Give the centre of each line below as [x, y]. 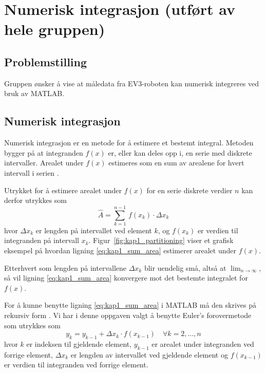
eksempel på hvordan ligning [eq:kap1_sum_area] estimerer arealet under [120, 250]
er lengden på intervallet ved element [94, 230]
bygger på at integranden [44, 152]
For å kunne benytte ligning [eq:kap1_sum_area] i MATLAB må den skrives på [130, 305]
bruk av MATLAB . [34, 93]
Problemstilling [46, 61]
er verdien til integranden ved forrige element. [76, 365]
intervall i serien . [32, 172]
